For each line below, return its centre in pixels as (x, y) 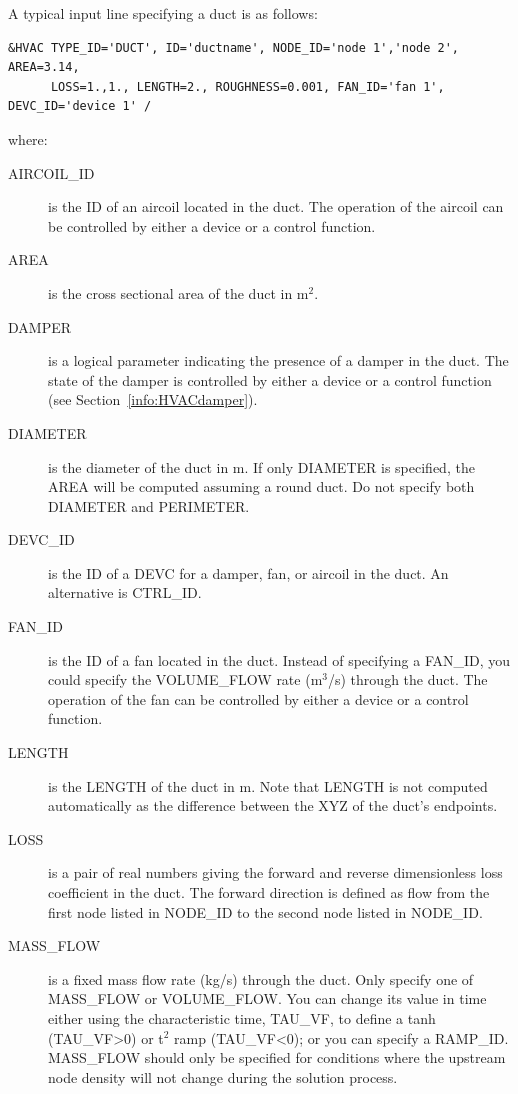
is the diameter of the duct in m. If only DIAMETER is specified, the (261, 466)
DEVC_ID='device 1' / (80, 106)
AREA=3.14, (44, 67)
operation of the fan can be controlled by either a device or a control (258, 698)
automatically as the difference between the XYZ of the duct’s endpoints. (273, 805)
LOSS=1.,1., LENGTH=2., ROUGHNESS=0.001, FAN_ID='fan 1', (247, 86)
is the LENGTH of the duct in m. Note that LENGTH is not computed (268, 785)
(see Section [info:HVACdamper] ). (153, 399)
